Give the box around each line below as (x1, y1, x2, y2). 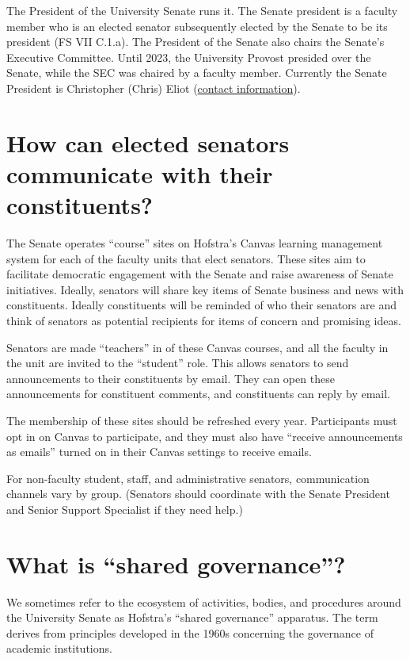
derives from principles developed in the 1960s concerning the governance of (6, 624, 374, 641)
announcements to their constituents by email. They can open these (6, 370, 335, 386)
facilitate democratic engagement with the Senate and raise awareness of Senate (6, 266, 393, 282)
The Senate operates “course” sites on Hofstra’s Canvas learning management (6, 235, 383, 251)
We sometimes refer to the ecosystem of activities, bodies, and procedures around (6, 593, 401, 610)
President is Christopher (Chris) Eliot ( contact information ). (6, 79, 301, 96)
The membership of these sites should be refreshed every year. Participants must (6, 412, 397, 428)
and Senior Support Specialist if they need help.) (6, 500, 243, 517)
